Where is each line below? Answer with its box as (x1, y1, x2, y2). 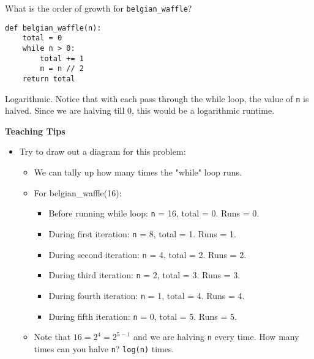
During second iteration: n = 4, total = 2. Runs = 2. (48, 248, 247, 261)
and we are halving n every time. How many (133, 330, 299, 343)
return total (22, 74, 75, 83)
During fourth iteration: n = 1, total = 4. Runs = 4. (48, 289, 245, 302)
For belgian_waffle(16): (34, 186, 122, 199)
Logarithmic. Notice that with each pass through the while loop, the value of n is (5, 92, 309, 105)
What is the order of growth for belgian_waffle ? (5, 2, 192, 14)
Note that (34, 330, 71, 343)
